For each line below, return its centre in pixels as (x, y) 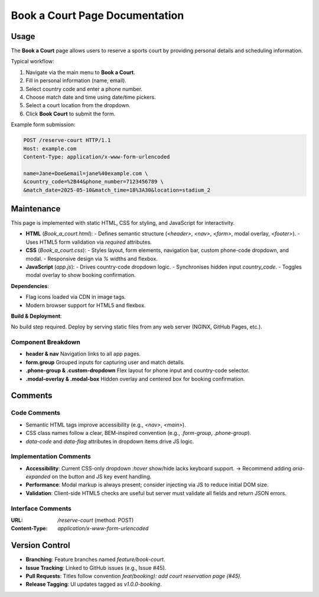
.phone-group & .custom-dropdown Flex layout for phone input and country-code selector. (138, 370)
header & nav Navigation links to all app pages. (83, 354)
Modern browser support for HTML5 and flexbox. (86, 305)
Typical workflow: (32, 62)
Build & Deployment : (36, 316)
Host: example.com (50, 149)
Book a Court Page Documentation (97, 15)
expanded (38, 477)
